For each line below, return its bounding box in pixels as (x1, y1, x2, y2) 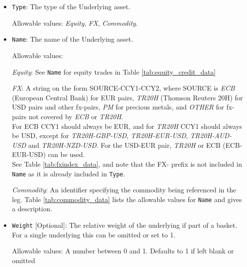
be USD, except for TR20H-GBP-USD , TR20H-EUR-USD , (12, 130, 188, 141)
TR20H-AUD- (190, 130, 232, 141)
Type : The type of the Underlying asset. (12, 1, 131, 11)
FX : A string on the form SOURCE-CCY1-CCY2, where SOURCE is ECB (12, 83, 235, 93)
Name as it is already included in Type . (12, 168, 125, 178)
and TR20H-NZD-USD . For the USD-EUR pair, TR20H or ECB (28, 140, 221, 150)
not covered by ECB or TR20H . (29, 111, 123, 121)
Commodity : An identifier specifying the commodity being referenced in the (12, 185, 236, 195)
